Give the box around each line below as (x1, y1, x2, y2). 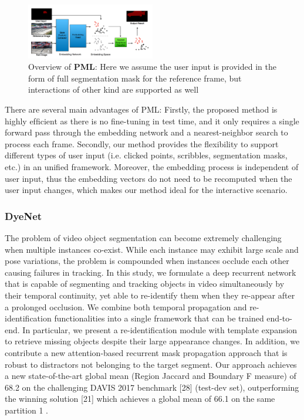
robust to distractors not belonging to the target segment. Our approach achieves (5, 358, 297, 370)
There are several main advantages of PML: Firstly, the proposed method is (5, 103, 278, 116)
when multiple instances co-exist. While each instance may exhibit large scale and (5, 243, 299, 255)
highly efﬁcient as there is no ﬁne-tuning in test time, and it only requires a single (5, 114, 299, 127)
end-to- (266, 312, 292, 324)
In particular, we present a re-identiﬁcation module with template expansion (22, 323, 298, 336)
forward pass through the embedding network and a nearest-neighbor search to (5, 126, 288, 138)
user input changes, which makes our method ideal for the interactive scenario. (5, 184, 288, 196)
